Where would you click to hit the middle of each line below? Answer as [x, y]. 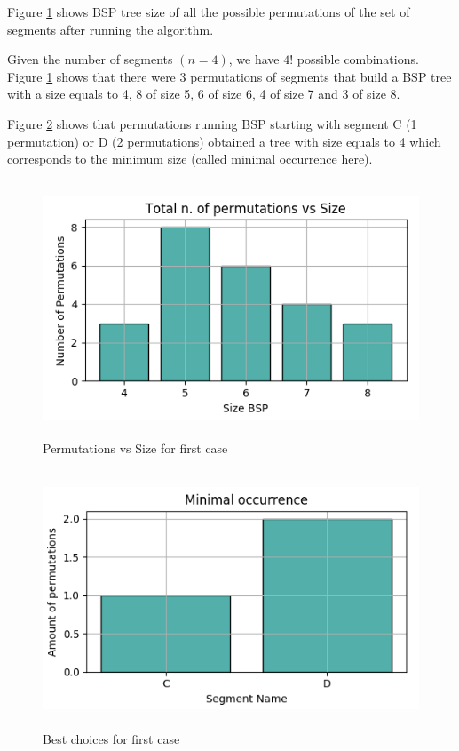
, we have [254, 59]
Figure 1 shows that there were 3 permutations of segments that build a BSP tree [229, 76]
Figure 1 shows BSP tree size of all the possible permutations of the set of [209, 12]
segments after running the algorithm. [111, 29]
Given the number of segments [90, 59]
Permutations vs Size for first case [135, 448]
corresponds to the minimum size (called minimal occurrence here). [190, 159]
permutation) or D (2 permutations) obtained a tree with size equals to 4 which [224, 141]
